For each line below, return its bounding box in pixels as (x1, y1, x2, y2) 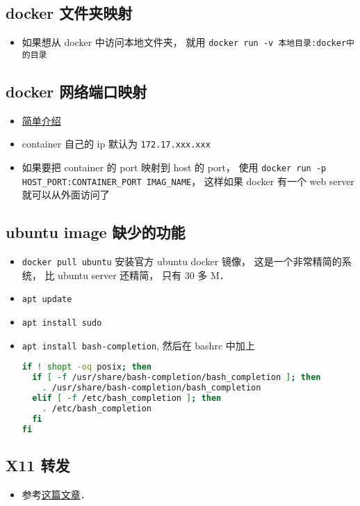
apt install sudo (22, 317, 102, 328)
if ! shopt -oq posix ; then (22, 362, 152, 372)
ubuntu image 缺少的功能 (6, 221, 186, 243)
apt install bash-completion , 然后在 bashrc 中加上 (22, 338, 255, 352)
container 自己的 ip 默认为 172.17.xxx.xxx (22, 136, 211, 151)
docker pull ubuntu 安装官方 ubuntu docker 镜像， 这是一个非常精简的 (22, 254, 342, 269)
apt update (22, 294, 72, 305)
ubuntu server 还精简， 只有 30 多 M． (58, 267, 229, 282)
